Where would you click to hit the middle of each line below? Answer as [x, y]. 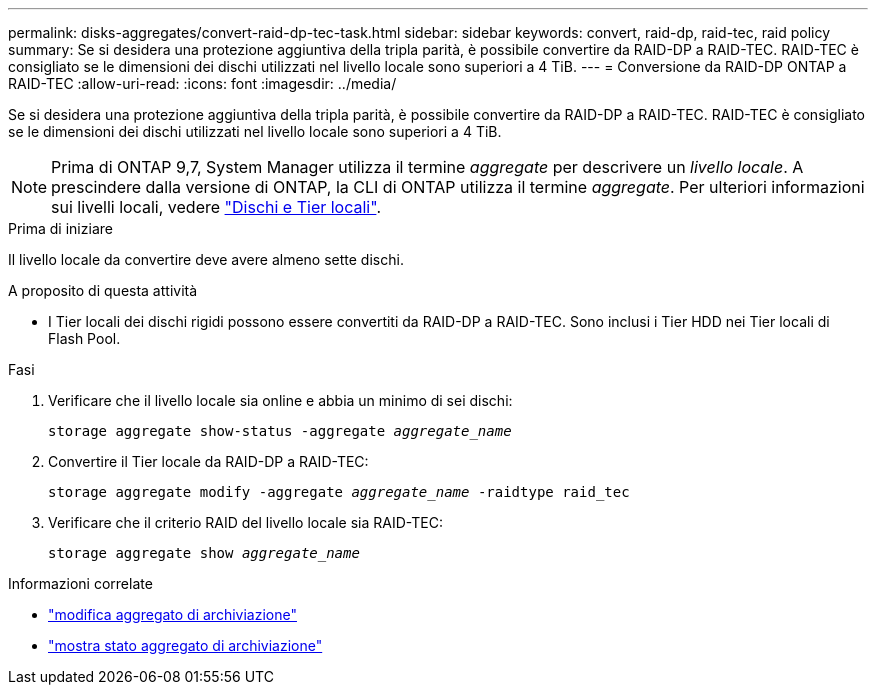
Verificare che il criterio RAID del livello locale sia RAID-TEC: [245, 522]
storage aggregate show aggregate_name [204, 553]
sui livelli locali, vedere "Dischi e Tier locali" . [216, 207]
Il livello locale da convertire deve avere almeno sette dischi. [206, 259]
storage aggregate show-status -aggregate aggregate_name [280, 431]
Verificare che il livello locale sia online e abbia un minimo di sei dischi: [280, 400]
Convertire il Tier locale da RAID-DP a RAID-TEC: [208, 461]
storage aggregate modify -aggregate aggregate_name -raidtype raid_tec [339, 492]
